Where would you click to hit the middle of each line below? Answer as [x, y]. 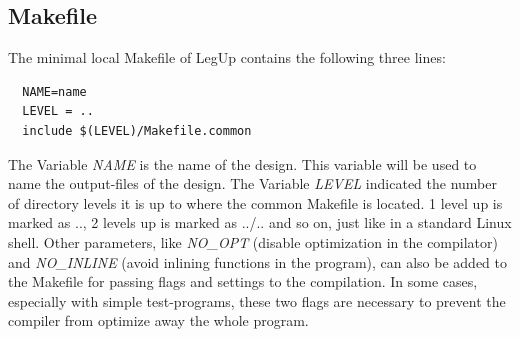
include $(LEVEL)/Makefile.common [137, 130]
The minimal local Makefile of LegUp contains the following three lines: [227, 57]
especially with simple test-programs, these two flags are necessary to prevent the [257, 300]
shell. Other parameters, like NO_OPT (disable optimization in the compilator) [253, 241]
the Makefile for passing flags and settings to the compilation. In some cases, [243, 281]
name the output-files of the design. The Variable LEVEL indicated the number [252, 183]
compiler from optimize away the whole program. [158, 320]
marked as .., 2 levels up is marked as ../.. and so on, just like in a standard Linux [260, 222]
